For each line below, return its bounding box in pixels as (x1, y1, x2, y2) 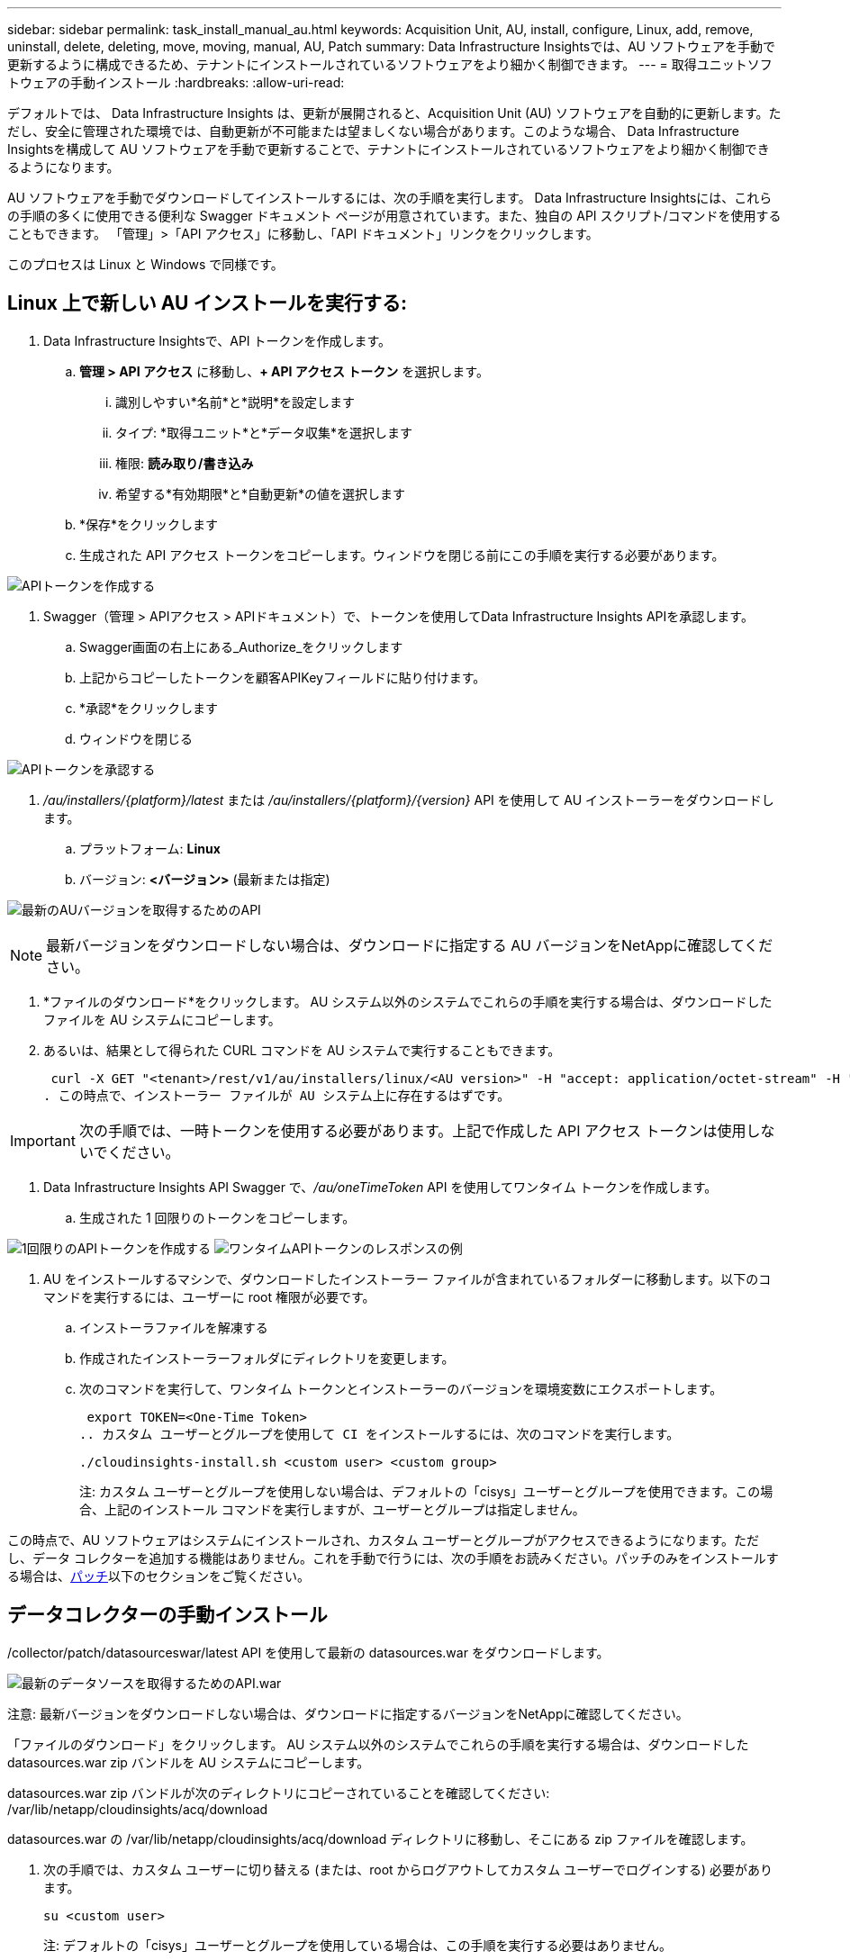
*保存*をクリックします (79, 516, 219, 532)
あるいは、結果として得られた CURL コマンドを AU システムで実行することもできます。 (43, 1042, 561, 1058)
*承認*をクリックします (79, 700, 219, 716)
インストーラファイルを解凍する (79, 1319, 268, 1335)
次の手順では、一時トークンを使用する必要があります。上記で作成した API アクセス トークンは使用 (78, 1121, 746, 1140)
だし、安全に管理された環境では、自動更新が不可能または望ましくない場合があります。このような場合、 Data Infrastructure (7, 123, 739, 139)
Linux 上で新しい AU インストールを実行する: (7, 292, 408, 315)
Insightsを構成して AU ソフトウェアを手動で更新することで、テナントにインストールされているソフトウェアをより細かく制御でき (7, 141, 770, 157)
